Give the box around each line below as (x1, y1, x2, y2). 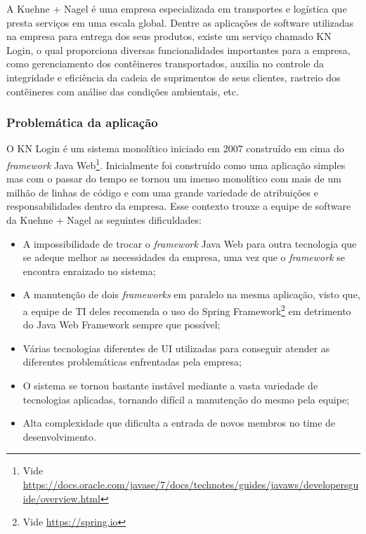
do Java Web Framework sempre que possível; (22, 317, 221, 332)
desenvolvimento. (22, 429, 96, 443)
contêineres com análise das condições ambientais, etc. (6, 84, 239, 98)
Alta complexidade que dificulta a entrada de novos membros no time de (22, 415, 336, 430)
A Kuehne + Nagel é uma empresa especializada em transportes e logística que (6, 1, 347, 15)
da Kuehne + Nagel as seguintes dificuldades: (6, 213, 202, 227)
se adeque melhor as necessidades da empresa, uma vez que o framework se (22, 250, 345, 265)
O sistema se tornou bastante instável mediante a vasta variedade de (22, 378, 318, 392)
